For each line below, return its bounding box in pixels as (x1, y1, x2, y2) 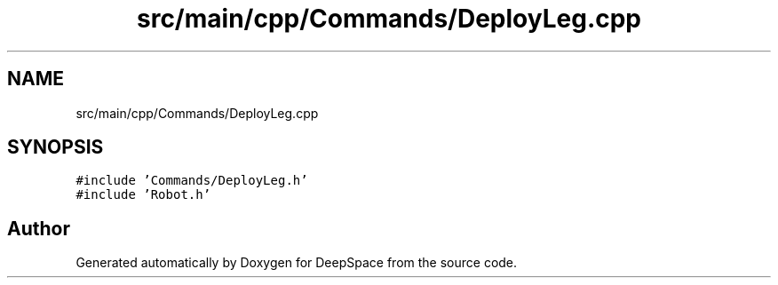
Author (7, 217, 70, 240)
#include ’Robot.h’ (75, 187, 211, 202)
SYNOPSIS (7, 136, 104, 159)
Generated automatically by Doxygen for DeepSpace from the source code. (75, 255, 518, 271)
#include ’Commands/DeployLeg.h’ (75, 173, 308, 188)
